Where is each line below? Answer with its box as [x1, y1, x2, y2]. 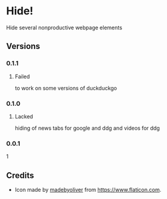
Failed [14, 73, 30, 80]
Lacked [14, 112, 33, 120]
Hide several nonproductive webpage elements [6, 24, 122, 31]
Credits [6, 170, 35, 180]
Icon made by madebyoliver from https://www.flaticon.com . [14, 186, 162, 194]
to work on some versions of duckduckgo [14, 84, 117, 91]
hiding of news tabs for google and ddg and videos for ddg [14, 124, 160, 131]
